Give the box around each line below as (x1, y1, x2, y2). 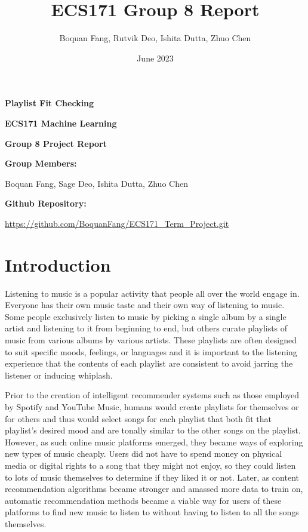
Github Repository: (5, 197, 87, 210)
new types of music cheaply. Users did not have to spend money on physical (5, 447, 282, 460)
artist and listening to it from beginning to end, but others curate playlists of (5, 322, 288, 334)
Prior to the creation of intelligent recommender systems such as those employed (5, 389, 300, 401)
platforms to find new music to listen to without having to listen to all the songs (5, 506, 299, 518)
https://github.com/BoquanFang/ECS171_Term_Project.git (5, 217, 229, 229)
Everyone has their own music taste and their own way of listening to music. (5, 299, 285, 311)
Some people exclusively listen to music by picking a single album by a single (5, 310, 287, 322)
